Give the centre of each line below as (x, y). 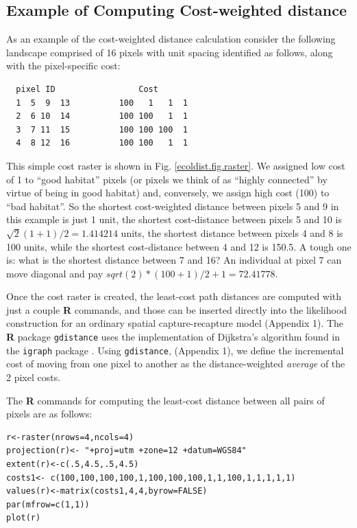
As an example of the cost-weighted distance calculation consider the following (171, 39)
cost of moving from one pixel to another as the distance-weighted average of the (176, 364)
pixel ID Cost (87, 89)
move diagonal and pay (55, 273)
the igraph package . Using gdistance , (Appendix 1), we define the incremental (175, 350)
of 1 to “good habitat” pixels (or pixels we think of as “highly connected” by (167, 179)
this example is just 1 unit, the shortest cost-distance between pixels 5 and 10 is (174, 219)
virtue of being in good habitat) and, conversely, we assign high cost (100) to (168, 193)
